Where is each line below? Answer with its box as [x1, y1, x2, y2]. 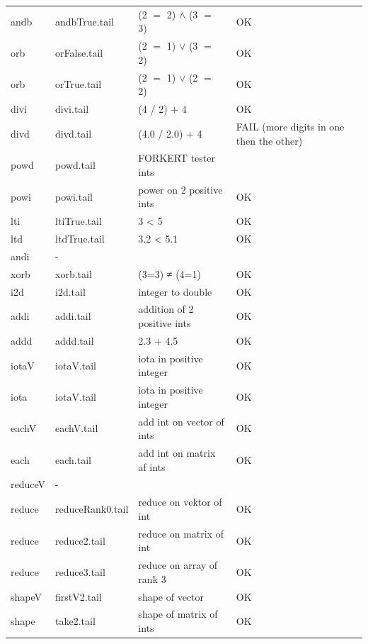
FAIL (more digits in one [236, 118, 345, 133]
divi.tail [55, 101, 89, 116]
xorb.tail [55, 266, 92, 281]
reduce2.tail [55, 533, 105, 548]
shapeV [11, 589, 42, 604]
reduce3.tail [55, 564, 105, 579]
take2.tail [55, 614, 96, 628]
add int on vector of [138, 413, 224, 428]
